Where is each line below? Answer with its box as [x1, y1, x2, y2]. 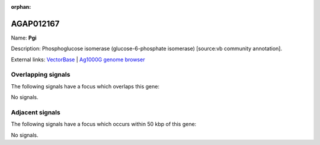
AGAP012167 [11, 18, 60, 29]
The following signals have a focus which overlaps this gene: [11, 83, 160, 90]
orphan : [11, 4, 31, 10]
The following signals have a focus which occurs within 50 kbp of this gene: [11, 121, 197, 128]
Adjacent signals [11, 108, 60, 116]
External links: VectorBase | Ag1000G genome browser [11, 56, 145, 63]
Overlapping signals [11, 71, 71, 79]
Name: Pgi [11, 34, 37, 41]
